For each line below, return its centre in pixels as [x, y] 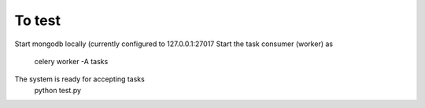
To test [37, 20]
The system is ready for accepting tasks [79, 79]
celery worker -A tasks [71, 61]
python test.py [58, 90]
